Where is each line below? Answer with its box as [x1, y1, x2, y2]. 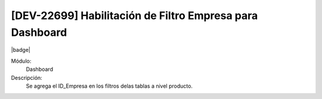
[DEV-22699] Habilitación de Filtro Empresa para [11, 9, 258, 22]
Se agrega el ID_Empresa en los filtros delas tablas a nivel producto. [26, 82, 193, 89]
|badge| [11, 47, 31, 54]
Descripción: [11, 74, 43, 81]
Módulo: [11, 57, 32, 64]
